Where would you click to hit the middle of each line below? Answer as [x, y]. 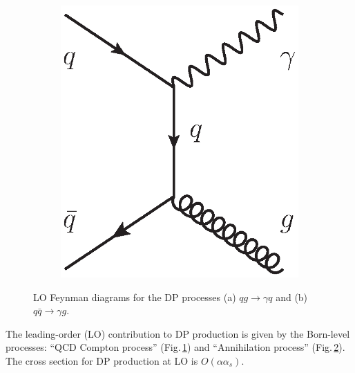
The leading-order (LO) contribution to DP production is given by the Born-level [178, 333]
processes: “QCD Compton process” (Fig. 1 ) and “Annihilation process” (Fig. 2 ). [175, 347]
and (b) [292, 297]
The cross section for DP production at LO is [102, 361]
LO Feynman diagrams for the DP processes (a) [135, 297]
